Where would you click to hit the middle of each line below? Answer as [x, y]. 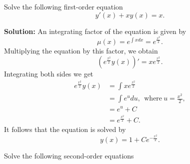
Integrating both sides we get [49, 74]
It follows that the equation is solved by [65, 129]
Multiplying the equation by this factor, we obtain [81, 50]
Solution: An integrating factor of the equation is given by [95, 31]
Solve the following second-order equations [69, 156]
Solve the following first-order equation [63, 6]
